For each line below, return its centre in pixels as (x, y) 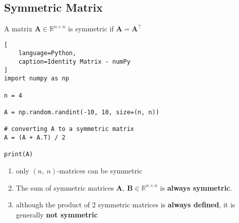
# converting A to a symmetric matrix (69, 129)
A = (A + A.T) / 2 (35, 138)
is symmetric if (91, 29)
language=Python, (47, 53)
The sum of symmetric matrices (65, 187)
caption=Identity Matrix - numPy (74, 62)
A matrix (18, 29)
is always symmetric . (196, 187)
